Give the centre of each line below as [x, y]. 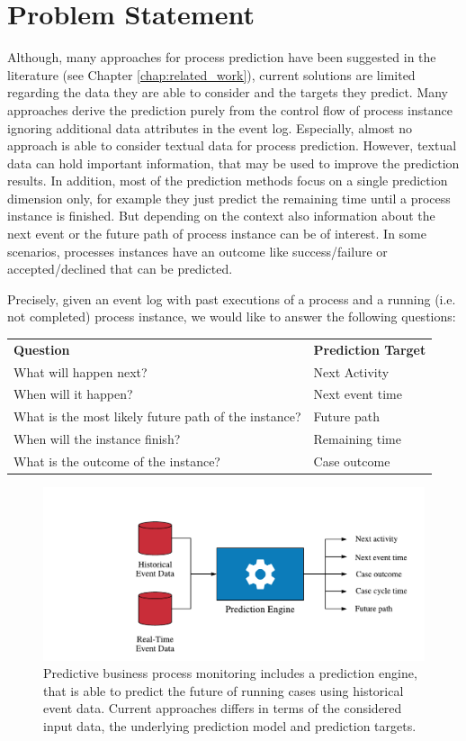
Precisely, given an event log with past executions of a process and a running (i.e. [232, 298]
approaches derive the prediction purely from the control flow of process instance [230, 109]
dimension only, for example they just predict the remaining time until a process [229, 198]
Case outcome [352, 461]
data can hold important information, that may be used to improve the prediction [233, 163]
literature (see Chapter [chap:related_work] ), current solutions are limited [211, 74]
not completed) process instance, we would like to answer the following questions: [232, 316]
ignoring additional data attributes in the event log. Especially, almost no [210, 127]
